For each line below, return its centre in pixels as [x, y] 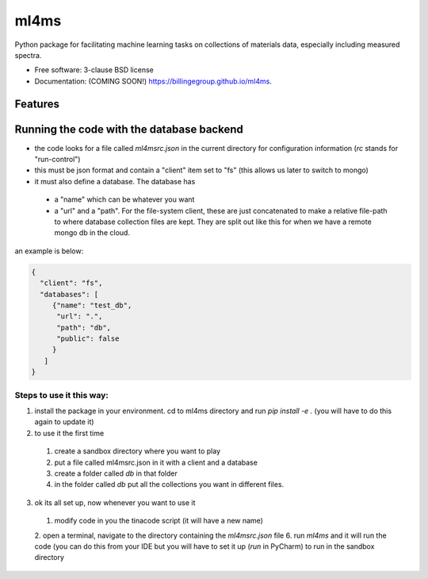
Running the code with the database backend [129, 129]
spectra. [28, 55]
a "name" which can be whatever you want [124, 199]
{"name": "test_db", [92, 305]
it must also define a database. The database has [115, 181]
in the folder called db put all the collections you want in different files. [169, 484]
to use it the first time [69, 433]
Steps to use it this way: [61, 395]
